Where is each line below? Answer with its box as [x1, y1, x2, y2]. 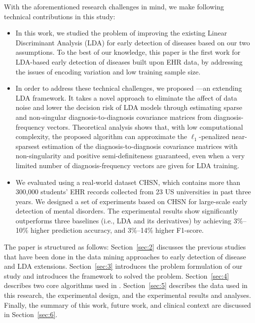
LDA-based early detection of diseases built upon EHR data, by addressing [15, 56, 243, 67]
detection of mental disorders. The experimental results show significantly [15, 206, 238, 216]
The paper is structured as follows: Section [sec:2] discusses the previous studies [4, 242, 246, 252]
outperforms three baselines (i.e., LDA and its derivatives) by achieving [15, 215, 232, 225]
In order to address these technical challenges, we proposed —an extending [15, 83, 242, 93]
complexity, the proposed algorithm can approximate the [15, 131, 187, 142]
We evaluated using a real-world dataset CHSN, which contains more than [15, 177, 241, 187]
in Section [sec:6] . [4, 309, 58, 320]
